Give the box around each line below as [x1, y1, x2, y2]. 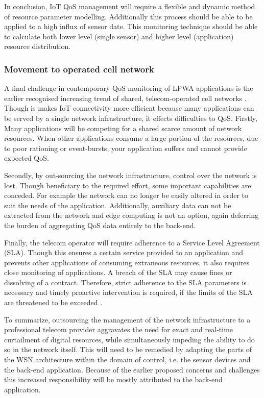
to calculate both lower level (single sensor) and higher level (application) [4, 31, 234, 41]
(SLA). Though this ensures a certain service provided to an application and [4, 247, 244, 258]
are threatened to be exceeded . [4, 297, 103, 308]
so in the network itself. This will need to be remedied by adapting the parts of [4, 344, 252, 355]
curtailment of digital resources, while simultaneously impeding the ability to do [4, 334, 255, 344]
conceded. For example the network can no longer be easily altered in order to [4, 190, 249, 201]
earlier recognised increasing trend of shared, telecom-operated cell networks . [4, 92, 247, 103]
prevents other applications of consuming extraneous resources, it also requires [4, 257, 249, 267]
